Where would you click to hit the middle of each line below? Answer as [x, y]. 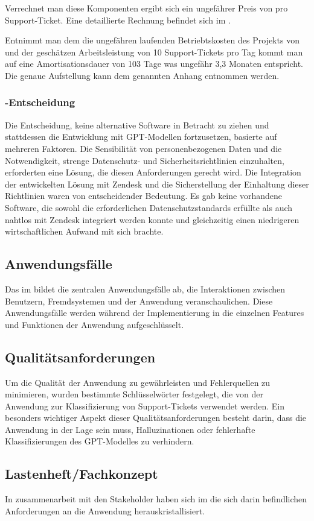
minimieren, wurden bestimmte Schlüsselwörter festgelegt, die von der [134, 394]
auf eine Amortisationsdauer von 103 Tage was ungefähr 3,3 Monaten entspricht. [154, 64]
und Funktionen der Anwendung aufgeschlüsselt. [95, 324]
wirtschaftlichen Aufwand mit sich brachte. [84, 231]
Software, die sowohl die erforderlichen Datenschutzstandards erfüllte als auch [149, 207]
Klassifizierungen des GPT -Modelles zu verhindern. [100, 441]
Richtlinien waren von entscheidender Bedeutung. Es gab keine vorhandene [143, 196]
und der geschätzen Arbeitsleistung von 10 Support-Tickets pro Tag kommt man [154, 52]
